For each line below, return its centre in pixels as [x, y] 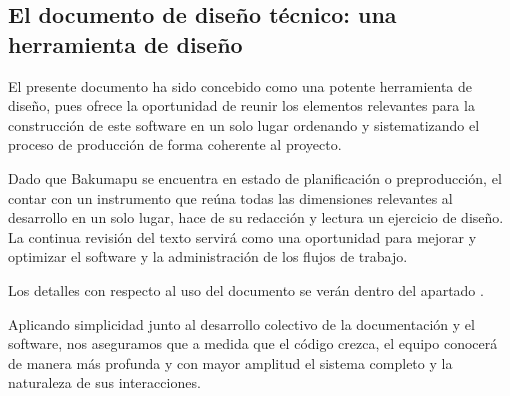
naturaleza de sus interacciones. [104, 382]
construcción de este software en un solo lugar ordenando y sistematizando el [244, 124]
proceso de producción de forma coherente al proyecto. [175, 144]
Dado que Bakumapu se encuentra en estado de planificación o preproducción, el [255, 177]
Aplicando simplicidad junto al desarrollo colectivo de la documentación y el [241, 323]
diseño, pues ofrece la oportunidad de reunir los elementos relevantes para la [241, 105]
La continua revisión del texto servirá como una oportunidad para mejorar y [242, 236]
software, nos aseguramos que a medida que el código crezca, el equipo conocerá [253, 343]
